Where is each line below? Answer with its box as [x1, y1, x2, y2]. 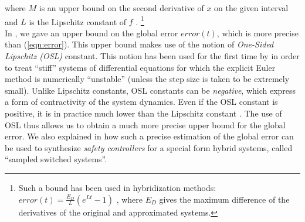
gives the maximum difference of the [159, 193, 290, 205]
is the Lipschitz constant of [29, 15, 127, 28]
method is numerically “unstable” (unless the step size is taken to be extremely [5, 73, 290, 85]
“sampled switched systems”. [5, 153, 107, 165]
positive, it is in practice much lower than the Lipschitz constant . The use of [5, 107, 282, 119]
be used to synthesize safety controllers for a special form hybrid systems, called [5, 141, 293, 153]
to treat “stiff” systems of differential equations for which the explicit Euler [5, 61, 276, 73]
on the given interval [214, 2, 289, 13]
